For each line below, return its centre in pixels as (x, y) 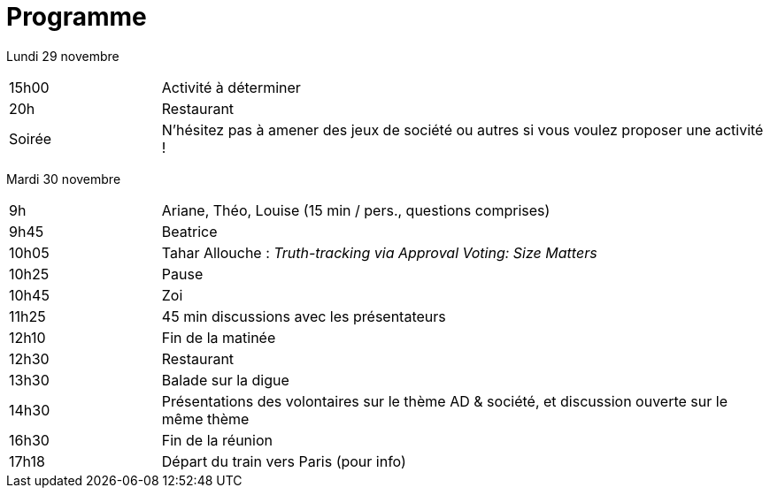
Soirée (31, 138)
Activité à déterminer (231, 87)
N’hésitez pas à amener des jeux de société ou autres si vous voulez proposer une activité (462, 129)
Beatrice (189, 231)
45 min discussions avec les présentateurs (304, 316)
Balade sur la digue (225, 380)
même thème (205, 419)
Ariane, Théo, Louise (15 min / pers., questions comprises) (356, 210)
